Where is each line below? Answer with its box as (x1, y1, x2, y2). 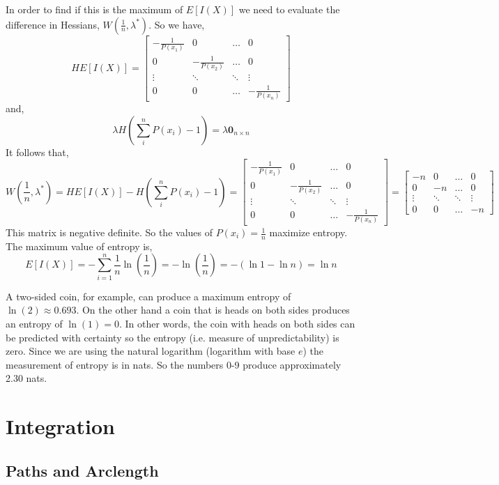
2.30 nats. (6, 371, 47, 385)
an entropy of (6, 316, 63, 330)
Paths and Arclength (6, 459, 159, 481)
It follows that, (6, 144, 69, 159)
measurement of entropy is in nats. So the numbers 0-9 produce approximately (6, 357, 341, 371)
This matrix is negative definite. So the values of (6, 225, 213, 240)
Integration (6, 412, 115, 440)
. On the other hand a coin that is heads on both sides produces (76, 302, 350, 317)
